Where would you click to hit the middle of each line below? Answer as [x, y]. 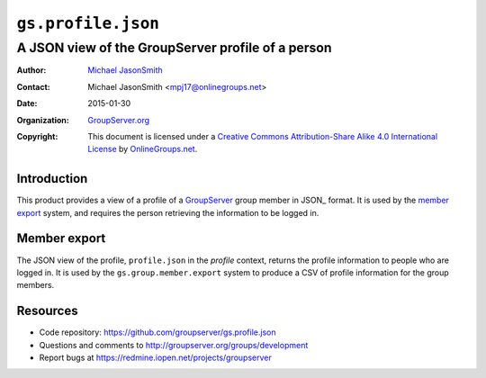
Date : [27, 103]
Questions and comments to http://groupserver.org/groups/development [174, 345]
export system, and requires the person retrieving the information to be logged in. [168, 212]
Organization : [43, 120]
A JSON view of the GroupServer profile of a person [174, 48]
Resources [47, 311]
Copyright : [37, 136]
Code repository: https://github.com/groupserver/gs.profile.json [157, 332]
